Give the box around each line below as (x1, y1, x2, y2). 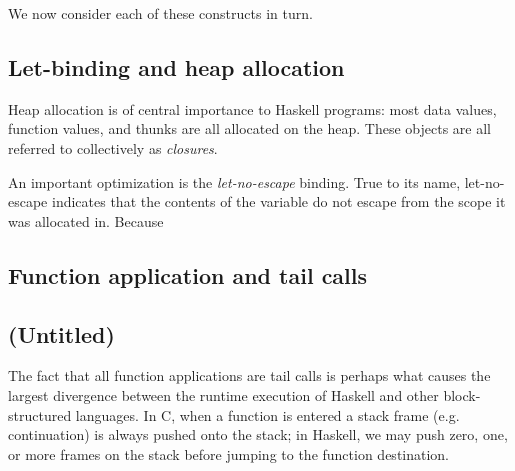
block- (443, 384, 481, 405)
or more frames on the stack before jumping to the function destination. (8, 443, 450, 464)
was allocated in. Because (8, 210, 164, 231)
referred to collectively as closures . (8, 137, 218, 158)
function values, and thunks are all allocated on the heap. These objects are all (8, 118, 491, 139)
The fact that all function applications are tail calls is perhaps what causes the (8, 365, 491, 386)
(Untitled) (8, 318, 115, 349)
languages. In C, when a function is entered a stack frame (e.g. (75, 404, 460, 425)
